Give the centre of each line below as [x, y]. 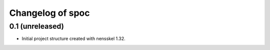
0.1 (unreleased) [37, 26]
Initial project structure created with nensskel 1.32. [74, 39]
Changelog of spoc [49, 13]
